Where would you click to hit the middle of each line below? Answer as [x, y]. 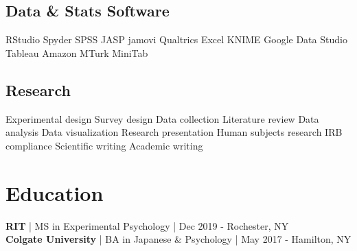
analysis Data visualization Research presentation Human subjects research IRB [174, 132]
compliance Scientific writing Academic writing [104, 145]
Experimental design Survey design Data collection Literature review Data [162, 118]
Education [55, 192]
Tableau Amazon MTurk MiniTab [77, 52]
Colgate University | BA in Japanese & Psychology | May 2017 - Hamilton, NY [178, 239]
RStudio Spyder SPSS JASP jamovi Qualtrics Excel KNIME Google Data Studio [176, 39]
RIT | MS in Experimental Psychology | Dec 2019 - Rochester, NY [147, 225]
